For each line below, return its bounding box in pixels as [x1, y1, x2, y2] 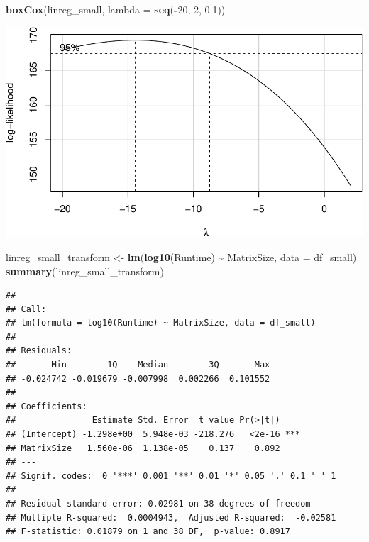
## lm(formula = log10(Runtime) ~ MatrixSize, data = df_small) [6, 318, 316, 328]
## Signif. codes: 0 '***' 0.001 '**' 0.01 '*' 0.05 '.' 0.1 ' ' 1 [6, 470, 336, 481]
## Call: [6, 304, 47, 314]
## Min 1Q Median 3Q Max [6, 360, 270, 370]
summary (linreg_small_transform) [6, 263, 164, 278]
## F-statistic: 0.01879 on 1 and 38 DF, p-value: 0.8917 [6, 526, 290, 537]
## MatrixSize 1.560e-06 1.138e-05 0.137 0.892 [6, 443, 280, 453]
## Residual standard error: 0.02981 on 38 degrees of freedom [6, 499, 311, 509]
